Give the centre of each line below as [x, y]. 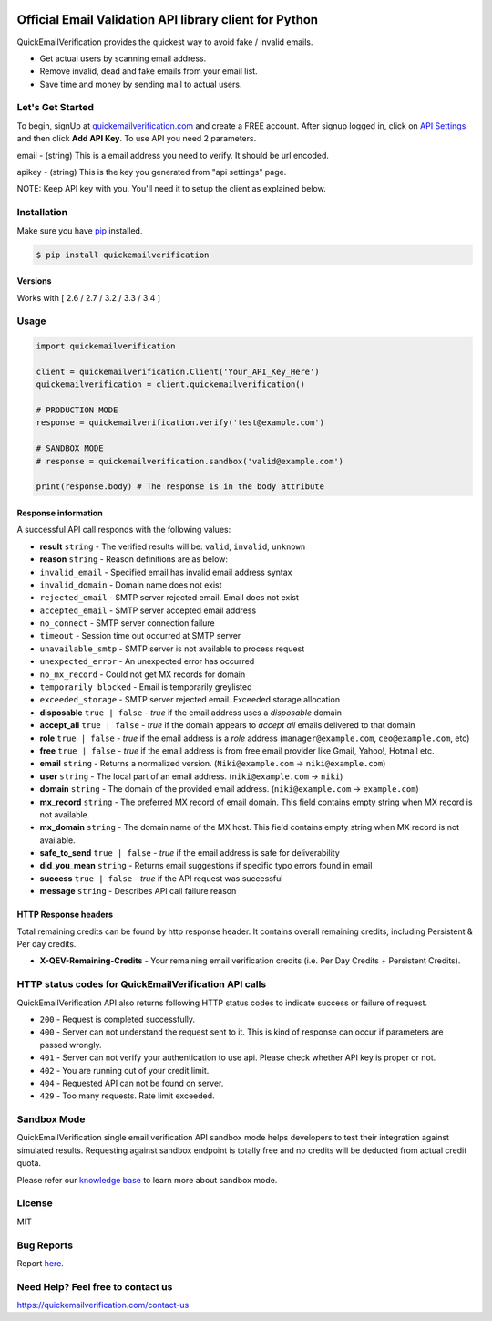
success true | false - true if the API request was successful [161, 878]
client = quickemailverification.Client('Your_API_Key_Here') [178, 371]
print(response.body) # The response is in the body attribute [180, 487]
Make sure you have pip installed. [80, 230]
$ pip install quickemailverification [123, 255]
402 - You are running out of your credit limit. [124, 1070]
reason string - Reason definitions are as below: [133, 559]
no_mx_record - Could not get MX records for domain [143, 674]
